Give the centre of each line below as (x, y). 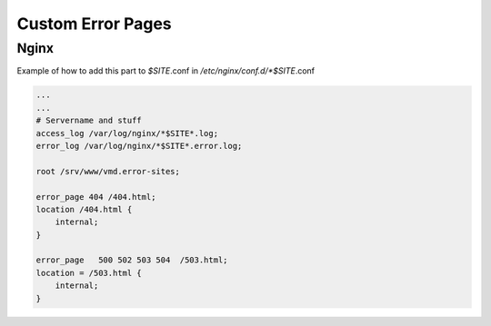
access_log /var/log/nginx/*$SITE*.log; (127, 133)
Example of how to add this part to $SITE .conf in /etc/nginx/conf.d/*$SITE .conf (166, 71)
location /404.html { (84, 209)
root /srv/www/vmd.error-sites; (108, 171)
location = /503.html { (89, 273)
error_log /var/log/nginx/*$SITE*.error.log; (139, 146)
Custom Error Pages (94, 24)
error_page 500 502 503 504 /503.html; (132, 260)
